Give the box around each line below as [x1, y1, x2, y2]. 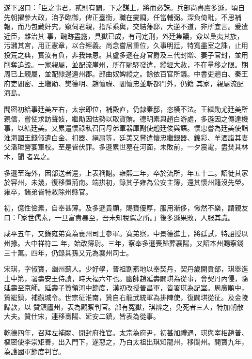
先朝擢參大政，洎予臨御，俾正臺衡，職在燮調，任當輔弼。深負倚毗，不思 [4, 12, 235, 22]
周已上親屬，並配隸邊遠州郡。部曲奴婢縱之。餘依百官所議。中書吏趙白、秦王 [4, 69, 248, 79]
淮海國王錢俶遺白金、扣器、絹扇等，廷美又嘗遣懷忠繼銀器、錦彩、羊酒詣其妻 [4, 132, 248, 142]
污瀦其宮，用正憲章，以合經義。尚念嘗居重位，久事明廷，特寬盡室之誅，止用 [4, 40, 248, 50]
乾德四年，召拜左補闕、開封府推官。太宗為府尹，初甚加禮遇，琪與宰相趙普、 [4, 327, 248, 337]
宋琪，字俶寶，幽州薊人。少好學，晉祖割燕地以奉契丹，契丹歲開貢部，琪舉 [4, 264, 241, 274]
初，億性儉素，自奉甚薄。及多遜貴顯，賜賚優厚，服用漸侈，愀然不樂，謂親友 [4, 203, 248, 213]
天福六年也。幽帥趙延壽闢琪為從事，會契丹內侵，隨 [85, 273, 248, 283]
